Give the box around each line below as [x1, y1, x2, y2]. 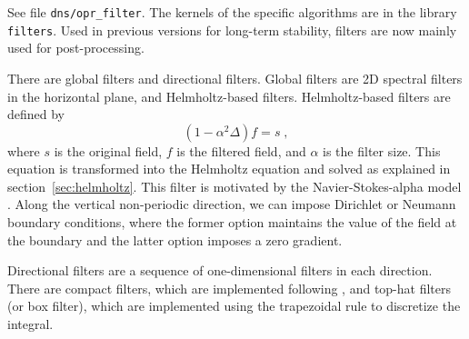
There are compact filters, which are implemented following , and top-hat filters [7, 278, 452, 297]
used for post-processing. [7, 38, 145, 57]
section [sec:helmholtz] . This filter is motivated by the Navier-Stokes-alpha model [7, 176, 462, 195]
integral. [7, 314, 54, 334]
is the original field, [54, 141, 163, 160]
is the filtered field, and [176, 141, 306, 160]
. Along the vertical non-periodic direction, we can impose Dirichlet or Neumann [7, 194, 456, 214]
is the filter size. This [323, 141, 441, 160]
